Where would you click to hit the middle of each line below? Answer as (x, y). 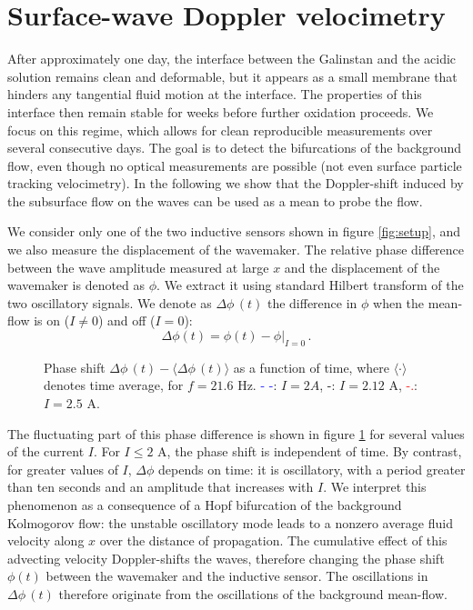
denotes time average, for (114, 385)
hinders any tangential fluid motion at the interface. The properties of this (215, 94)
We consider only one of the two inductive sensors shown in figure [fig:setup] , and (234, 231)
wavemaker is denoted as (76, 285)
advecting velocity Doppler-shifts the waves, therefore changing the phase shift (226, 558)
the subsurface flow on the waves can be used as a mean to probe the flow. (215, 200)
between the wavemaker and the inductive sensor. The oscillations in (237, 576)
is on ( (52, 320)
